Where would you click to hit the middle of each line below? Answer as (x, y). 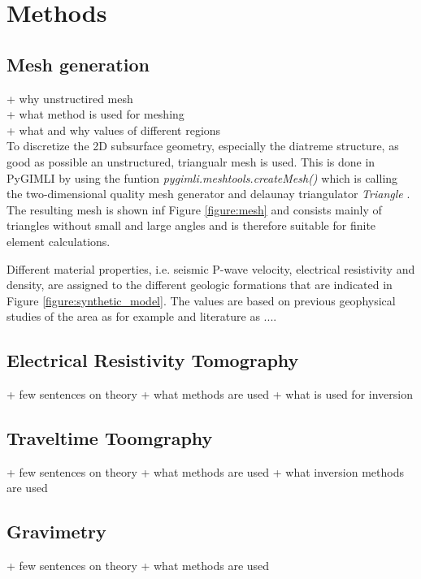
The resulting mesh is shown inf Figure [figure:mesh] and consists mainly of (194, 209)
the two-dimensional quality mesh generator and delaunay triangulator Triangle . (208, 194)
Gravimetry (56, 531)
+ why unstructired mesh (70, 98)
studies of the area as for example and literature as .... (142, 316)
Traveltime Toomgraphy (110, 438)
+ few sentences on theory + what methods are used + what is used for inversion (210, 394)
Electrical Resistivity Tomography (153, 360)
